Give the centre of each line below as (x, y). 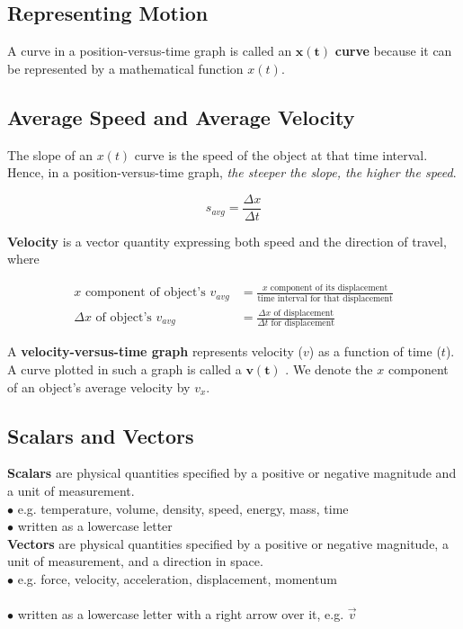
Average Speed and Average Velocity (181, 117)
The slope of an (50, 154)
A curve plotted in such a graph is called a (125, 368)
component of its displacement (329, 288)
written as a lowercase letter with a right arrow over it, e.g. (181, 614)
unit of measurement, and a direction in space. (135, 561)
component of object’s (145, 293)
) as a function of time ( (375, 351)
